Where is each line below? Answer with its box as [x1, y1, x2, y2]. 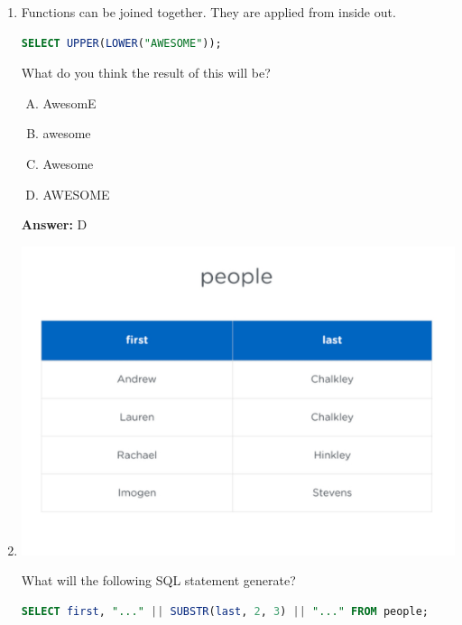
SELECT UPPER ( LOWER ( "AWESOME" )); [21, 36, 222, 50]
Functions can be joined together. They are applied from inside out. [21, 3, 396, 21]
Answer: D [21, 215, 88, 234]
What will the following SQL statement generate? [21, 571, 296, 590]
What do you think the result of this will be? [21, 63, 271, 82]
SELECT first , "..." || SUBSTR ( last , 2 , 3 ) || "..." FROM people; [21, 604, 429, 618]
